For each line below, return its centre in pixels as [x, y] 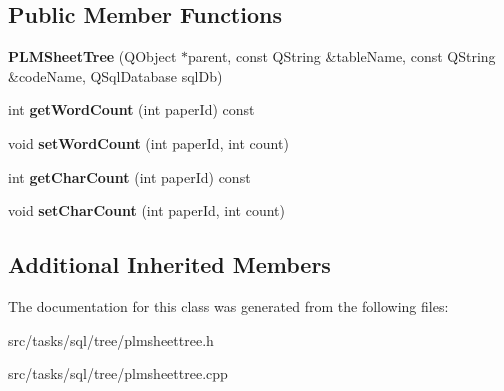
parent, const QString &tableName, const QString [342, 56]
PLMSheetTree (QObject [92, 56]
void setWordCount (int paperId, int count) [148, 142]
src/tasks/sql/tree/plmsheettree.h [111, 339]
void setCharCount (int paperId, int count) [146, 210]
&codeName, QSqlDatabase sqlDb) [115, 75]
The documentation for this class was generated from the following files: [228, 305]
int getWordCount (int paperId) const [131, 109]
